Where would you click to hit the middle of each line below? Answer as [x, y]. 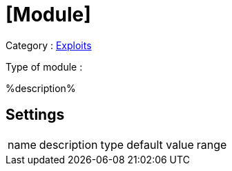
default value [160, 144]
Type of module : [44, 66]
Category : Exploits [49, 45]
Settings [35, 115]
